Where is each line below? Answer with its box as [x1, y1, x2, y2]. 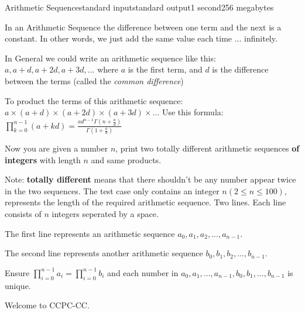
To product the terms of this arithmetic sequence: [5, 94, 183, 106]
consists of [5, 207, 42, 219]
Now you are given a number [5, 142, 108, 154]
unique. [5, 279, 31, 291]
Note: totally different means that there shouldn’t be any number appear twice [5, 173, 296, 185]
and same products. [91, 153, 162, 166]
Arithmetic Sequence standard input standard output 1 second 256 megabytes [5, 1, 274, 13]
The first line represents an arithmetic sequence [5, 227, 175, 239]
